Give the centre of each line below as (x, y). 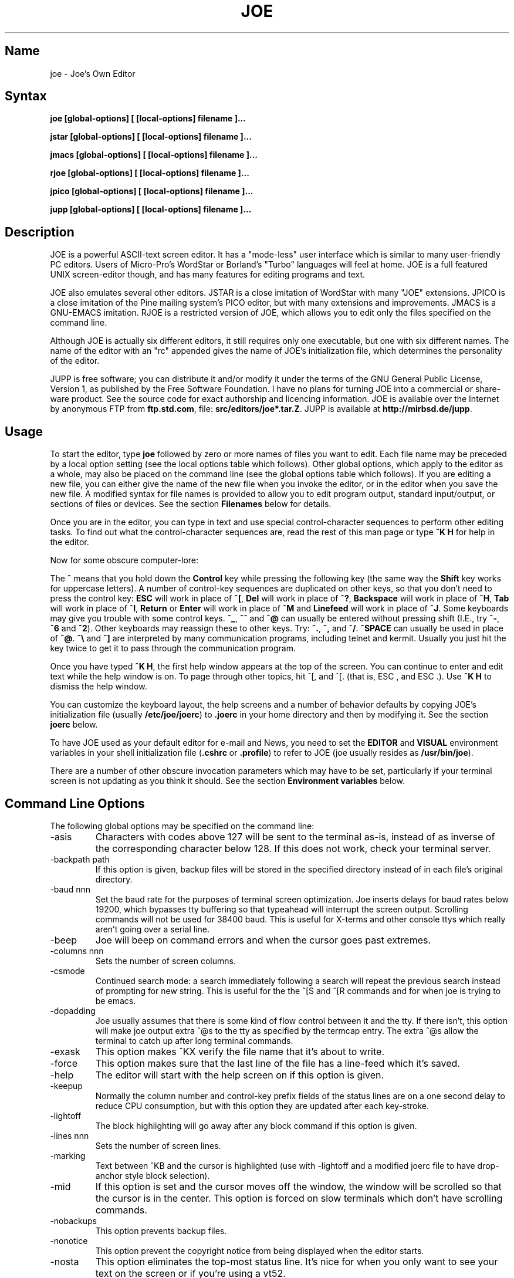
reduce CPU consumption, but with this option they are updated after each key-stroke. (262, 1105)
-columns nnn (77, 951)
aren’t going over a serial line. (153, 929)
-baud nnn (70, 889)
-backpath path (80, 859)
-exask (65, 1051)
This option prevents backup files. (161, 1230)
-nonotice (69, 1240)
